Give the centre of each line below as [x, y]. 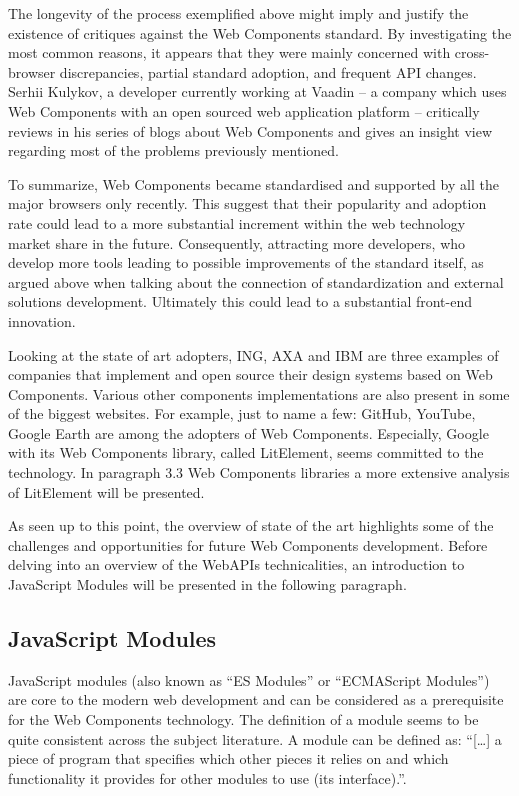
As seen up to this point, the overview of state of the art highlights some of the [251, 525]
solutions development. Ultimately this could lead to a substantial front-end [240, 301]
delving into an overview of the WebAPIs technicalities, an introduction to [236, 564]
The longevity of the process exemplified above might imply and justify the [238, 13]
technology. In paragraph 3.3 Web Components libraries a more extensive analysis [259, 472]
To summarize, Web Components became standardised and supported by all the [253, 183]
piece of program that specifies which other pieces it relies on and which [228, 758]
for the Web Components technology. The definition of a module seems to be [243, 719]
